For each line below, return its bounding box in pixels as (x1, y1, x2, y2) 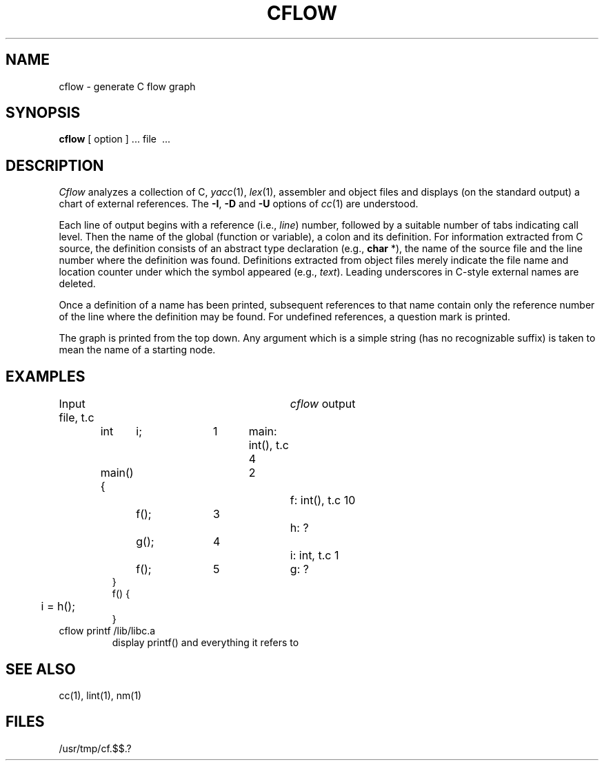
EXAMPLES (6, 367, 85, 385)
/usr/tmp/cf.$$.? (59, 742, 132, 754)
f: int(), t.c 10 (290, 493, 356, 508)
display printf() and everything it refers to (112, 636, 299, 649)
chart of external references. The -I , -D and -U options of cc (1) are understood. (59, 198, 419, 210)
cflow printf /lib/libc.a (59, 625, 156, 637)
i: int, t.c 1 (290, 548, 339, 563)
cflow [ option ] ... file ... (59, 133, 170, 145)
